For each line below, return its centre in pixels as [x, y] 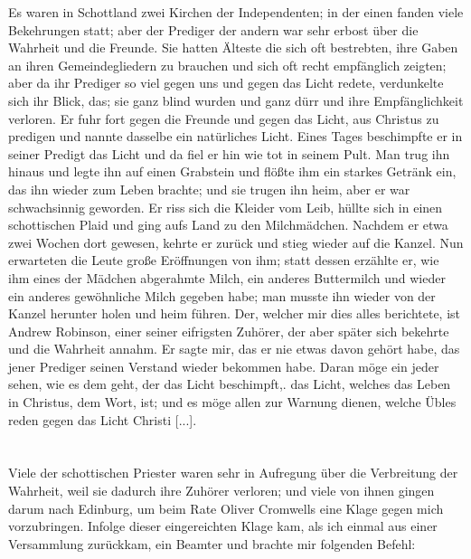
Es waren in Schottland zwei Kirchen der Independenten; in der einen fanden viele [236, 12]
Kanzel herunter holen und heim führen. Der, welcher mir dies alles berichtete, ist [235, 313]
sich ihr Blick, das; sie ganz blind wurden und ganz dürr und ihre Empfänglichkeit [236, 100]
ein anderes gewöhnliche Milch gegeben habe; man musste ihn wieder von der [222, 295]
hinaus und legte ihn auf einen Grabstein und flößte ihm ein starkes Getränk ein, [232, 171]
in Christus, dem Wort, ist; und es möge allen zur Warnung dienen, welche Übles [232, 402]
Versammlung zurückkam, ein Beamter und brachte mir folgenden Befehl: [212, 543]
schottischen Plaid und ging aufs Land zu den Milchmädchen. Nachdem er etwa [228, 225]
